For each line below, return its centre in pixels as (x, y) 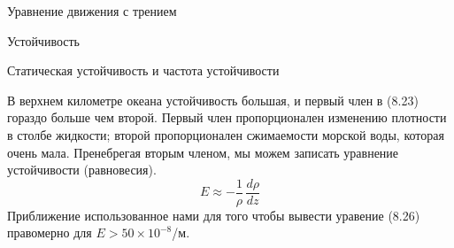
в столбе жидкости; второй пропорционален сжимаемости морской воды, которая (226, 134)
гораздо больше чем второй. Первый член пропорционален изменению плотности (227, 117)
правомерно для (50, 232)
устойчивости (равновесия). (82, 170)
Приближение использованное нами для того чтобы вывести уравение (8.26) (214, 215)
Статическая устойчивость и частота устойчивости (143, 70)
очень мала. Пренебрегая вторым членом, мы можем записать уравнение (203, 152)
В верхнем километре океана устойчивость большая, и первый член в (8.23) (213, 100)
